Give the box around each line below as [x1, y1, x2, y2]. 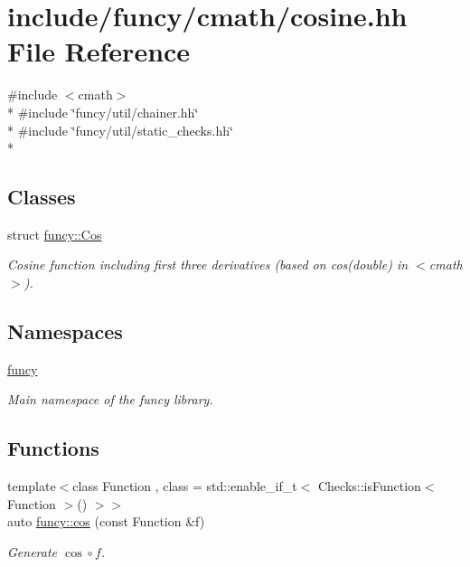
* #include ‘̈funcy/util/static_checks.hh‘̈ [7, 120, 233, 139]
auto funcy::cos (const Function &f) [7, 512, 205, 531]
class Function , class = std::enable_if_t [72, 477, 297, 496]
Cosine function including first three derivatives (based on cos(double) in [7, 255, 409, 274]
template [7, 477, 56, 496]
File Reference [7, 33, 191, 70]
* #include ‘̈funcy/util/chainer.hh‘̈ [7, 102, 199, 121]
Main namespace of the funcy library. [7, 390, 213, 409]
